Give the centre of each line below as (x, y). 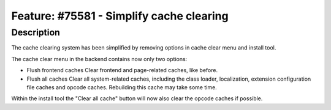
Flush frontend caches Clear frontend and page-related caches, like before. (122, 70)
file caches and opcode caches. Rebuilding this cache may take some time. (122, 87)
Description (36, 32)
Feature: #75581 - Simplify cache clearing (120, 16)
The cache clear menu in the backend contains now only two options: (99, 59)
